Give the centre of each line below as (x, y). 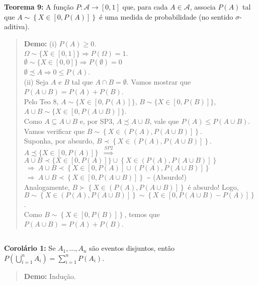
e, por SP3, (97, 121)
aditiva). (17, 26)
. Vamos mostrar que (159, 81)
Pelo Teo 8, (41, 101)
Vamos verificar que (54, 131)
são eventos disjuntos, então (132, 248)
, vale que (164, 121)
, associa (203, 7)
